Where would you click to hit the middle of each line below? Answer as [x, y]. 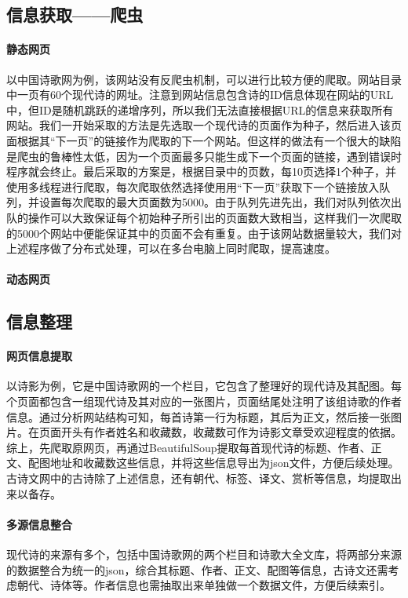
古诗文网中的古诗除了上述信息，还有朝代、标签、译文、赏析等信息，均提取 [199, 478]
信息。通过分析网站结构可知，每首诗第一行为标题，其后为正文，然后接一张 [199, 416]
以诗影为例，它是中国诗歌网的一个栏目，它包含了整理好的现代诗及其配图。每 [204, 386]
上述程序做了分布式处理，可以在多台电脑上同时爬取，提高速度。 [171, 248]
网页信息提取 [39, 356]
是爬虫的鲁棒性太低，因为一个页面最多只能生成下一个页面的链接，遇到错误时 [204, 156]
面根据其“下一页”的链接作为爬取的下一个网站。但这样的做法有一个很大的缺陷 [204, 140]
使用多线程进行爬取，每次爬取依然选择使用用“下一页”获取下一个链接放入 [193, 186]
